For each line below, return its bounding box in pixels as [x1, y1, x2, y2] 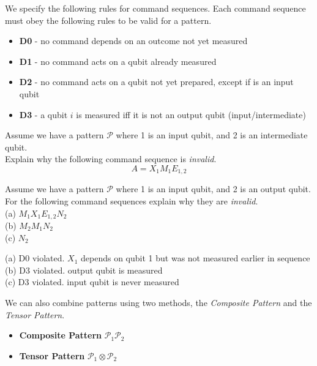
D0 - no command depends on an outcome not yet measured [19, 34, 248, 47]
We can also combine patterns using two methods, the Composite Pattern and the [5, 296, 312, 308]
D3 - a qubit [19, 108, 68, 121]
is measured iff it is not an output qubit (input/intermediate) [76, 108, 306, 121]
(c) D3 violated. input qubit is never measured [5, 275, 179, 288]
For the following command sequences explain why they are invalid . [5, 194, 258, 207]
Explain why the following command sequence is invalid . [5, 152, 217, 165]
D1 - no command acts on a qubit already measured [19, 54, 217, 67]
